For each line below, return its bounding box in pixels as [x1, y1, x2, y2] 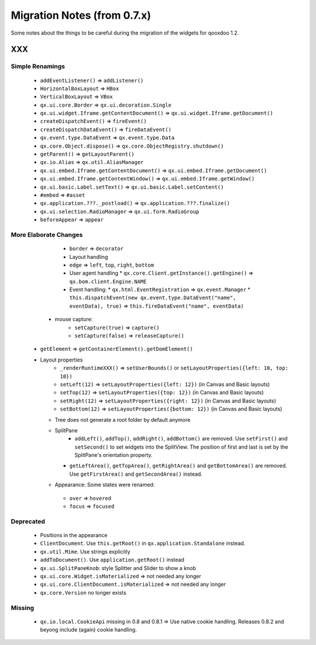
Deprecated [11, 517, 46, 525]
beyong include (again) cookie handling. [40, 626, 137, 633]
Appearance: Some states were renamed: [54, 481, 155, 489]
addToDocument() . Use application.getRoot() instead [40, 557, 184, 564]
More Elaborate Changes [11, 230, 83, 238]
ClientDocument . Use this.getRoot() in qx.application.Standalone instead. [40, 540, 246, 547]
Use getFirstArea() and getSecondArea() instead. [69, 470, 203, 477]
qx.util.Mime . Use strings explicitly [40, 548, 131, 555]
